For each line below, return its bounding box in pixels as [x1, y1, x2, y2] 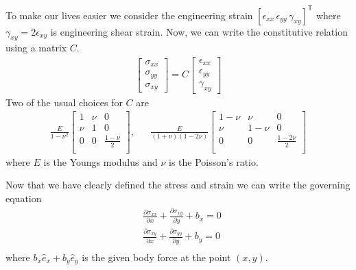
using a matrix [5, 40, 67, 55]
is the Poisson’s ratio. [169, 154, 259, 169]
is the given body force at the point [82, 249, 231, 264]
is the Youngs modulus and [43, 154, 158, 169]
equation [5, 191, 42, 206]
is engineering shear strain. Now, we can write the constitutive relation [50, 24, 348, 38]
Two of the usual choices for [5, 95, 123, 109]
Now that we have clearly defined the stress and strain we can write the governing [5, 177, 351, 192]
